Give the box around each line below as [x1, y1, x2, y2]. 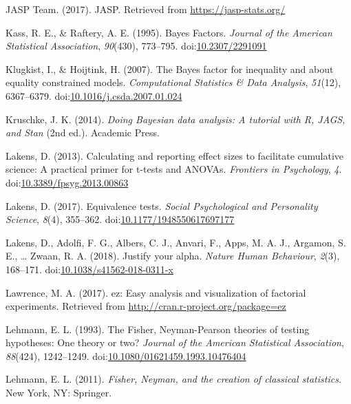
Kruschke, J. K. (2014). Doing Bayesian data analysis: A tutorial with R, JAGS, [6, 111, 345, 126]
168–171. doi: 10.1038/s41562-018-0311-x [6, 262, 173, 276]
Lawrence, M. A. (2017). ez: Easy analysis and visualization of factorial [6, 285, 306, 299]
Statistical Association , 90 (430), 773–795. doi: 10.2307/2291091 [6, 39, 267, 53]
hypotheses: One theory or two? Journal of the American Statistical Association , [6, 335, 344, 350]
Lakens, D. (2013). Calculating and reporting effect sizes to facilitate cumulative [6, 148, 344, 162]
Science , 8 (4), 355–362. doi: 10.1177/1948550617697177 [6, 212, 235, 226]
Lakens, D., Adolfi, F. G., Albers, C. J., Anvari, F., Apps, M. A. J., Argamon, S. [6, 235, 346, 249]
